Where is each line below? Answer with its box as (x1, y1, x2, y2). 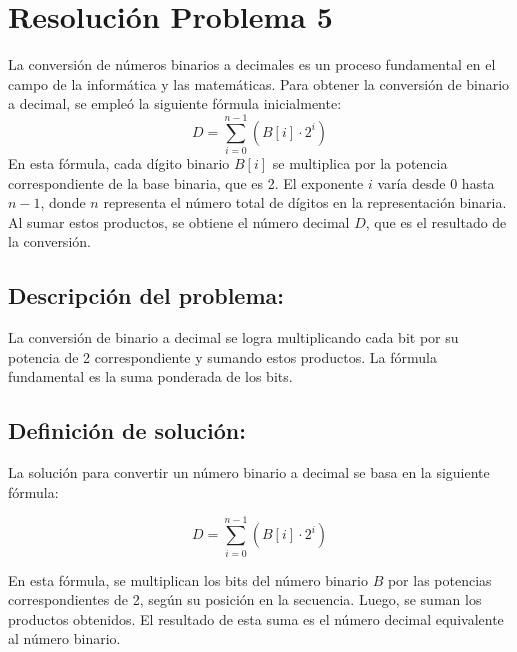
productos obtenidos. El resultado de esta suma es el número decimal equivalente (8, 608, 504, 629)
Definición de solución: (8, 415, 246, 446)
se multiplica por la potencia (272, 153, 448, 174)
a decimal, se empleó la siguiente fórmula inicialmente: (8, 93, 342, 114)
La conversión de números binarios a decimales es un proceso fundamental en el (8, 54, 496, 75)
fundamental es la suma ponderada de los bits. (8, 366, 293, 387)
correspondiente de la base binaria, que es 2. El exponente (8, 172, 364, 193)
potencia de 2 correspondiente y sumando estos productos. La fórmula (8, 346, 437, 367)
